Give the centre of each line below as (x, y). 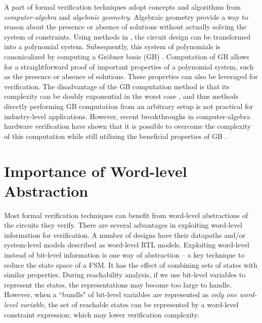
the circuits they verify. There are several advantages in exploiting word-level (123, 225)
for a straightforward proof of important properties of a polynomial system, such (129, 66)
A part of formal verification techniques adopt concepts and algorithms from (122, 7)
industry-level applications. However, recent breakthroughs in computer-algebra (127, 116)
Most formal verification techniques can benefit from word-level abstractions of (126, 215)
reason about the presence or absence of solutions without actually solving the (125, 27)
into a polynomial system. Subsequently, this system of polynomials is (112, 46)
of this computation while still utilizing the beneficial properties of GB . (116, 136)
